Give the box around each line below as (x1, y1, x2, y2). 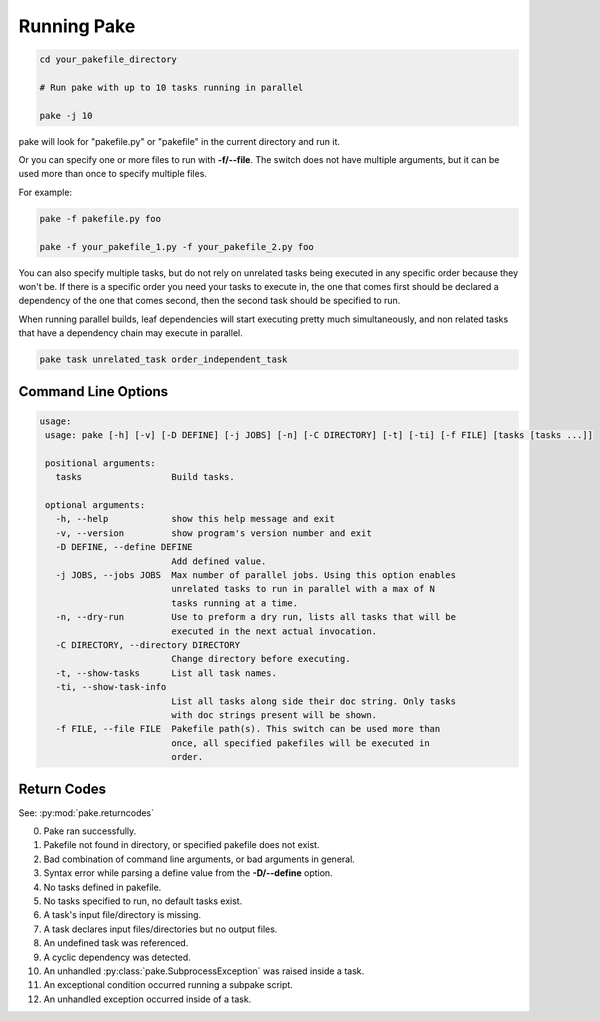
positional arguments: (45, 457, 157, 469)
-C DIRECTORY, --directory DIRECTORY (55, 640, 240, 650)
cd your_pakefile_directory (39, 54, 177, 65)
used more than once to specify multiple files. (18, 168, 207, 180)
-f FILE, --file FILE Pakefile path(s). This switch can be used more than (55, 723, 441, 735)
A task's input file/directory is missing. (43, 909, 202, 921)
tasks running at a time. (171, 597, 299, 609)
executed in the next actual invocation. (171, 625, 378, 637)
